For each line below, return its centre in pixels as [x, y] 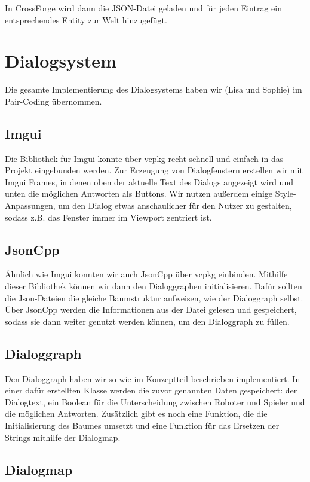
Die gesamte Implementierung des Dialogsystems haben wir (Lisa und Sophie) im [154, 89]
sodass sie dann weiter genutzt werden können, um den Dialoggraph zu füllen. [147, 321]
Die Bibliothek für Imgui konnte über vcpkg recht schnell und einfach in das [144, 158]
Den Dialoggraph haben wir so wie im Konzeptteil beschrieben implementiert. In [153, 378]
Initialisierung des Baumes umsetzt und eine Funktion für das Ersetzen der [142, 425]
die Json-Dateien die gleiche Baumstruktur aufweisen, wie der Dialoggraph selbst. [154, 298]
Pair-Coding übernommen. [53, 101]
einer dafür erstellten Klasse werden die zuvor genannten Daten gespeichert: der [151, 390]
